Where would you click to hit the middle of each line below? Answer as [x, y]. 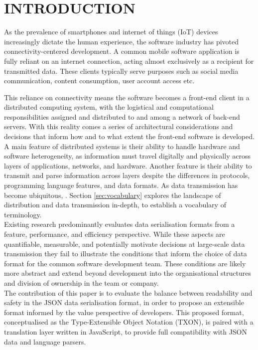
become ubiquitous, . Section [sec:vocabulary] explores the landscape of [113, 195]
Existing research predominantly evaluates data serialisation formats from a [120, 224]
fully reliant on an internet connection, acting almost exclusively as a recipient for [129, 61]
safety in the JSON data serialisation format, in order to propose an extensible [124, 302]
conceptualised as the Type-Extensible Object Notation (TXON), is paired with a [129, 322]
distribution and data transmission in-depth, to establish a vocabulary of [115, 205]
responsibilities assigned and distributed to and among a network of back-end [122, 116]
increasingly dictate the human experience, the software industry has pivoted [122, 41]
